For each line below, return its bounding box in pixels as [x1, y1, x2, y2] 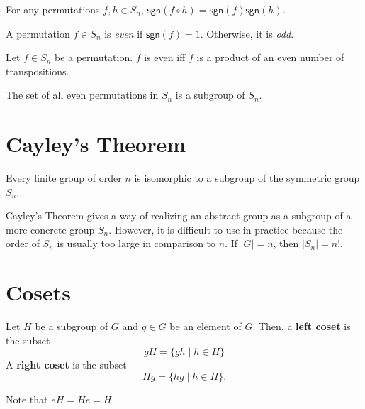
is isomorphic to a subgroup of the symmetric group [134, 170, 360, 185]
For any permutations [6, 2, 100, 16]
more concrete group [6, 222, 95, 236]
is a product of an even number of [196, 50, 344, 65]
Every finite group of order [6, 170, 122, 185]
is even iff [144, 50, 186, 65]
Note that [6, 391, 48, 406]
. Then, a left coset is [252, 319, 351, 334]
